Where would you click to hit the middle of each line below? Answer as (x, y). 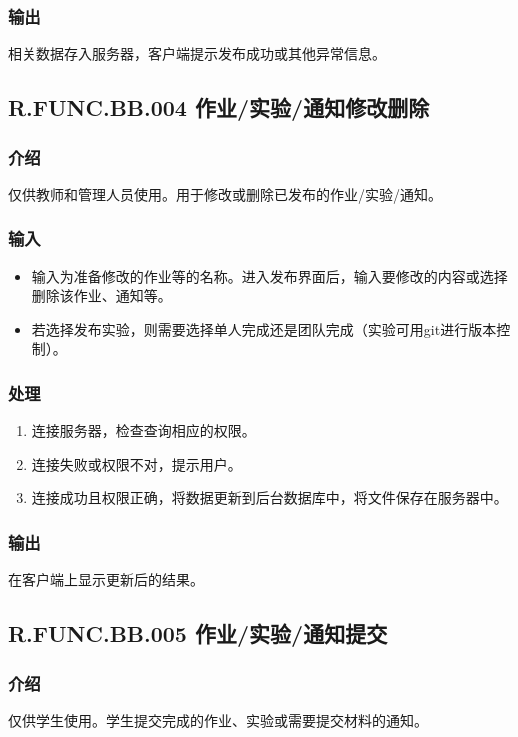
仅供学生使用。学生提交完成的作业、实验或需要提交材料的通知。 (218, 719)
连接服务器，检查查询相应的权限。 (143, 430)
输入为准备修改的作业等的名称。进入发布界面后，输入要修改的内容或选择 (269, 275)
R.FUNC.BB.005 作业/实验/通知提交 (198, 633)
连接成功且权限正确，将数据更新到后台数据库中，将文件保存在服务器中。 (269, 497)
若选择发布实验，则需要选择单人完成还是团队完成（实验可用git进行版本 (264, 328)
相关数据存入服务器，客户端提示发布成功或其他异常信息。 (197, 53)
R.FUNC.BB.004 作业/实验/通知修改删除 (219, 107)
